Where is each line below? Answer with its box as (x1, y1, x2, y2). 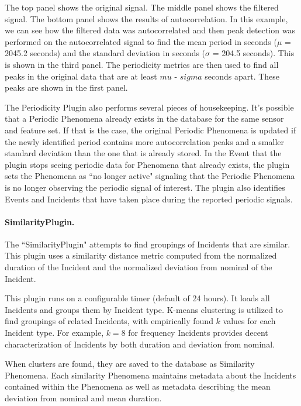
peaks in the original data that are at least (5, 70, 157, 82)
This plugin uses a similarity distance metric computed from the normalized (5, 249, 277, 262)
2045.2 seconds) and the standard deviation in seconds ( (5, 47, 206, 59)
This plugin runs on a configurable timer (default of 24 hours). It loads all (5, 292, 270, 304)
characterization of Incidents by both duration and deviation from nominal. (5, 338, 275, 350)
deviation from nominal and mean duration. (5, 392, 162, 404)
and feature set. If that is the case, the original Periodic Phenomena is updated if (5, 123, 296, 136)
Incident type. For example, (5, 326, 104, 339)
